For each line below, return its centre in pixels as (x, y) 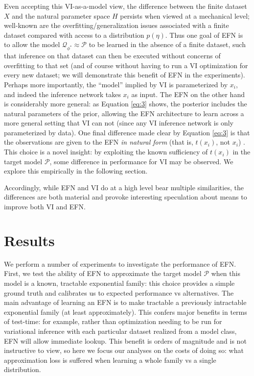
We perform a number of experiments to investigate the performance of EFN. (120, 263)
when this (226, 273)
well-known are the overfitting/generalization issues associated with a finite (116, 25)
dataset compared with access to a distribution (74, 35)
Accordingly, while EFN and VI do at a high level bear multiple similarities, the (124, 187)
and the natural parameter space (61, 15)
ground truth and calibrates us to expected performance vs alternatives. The (119, 292)
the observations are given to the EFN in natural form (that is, (99, 142)
